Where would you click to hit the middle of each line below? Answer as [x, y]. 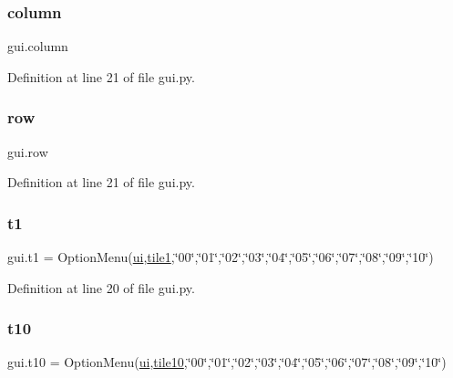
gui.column [38, 46]
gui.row [28, 151]
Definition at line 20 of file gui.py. [101, 287]
